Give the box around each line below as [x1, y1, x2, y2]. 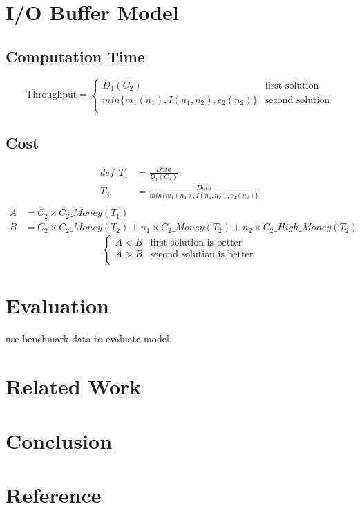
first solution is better [150, 237, 243, 248]
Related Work [6, 372, 142, 400]
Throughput [26, 90, 77, 100]
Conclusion [6, 426, 113, 454]
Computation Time [6, 45, 145, 66]
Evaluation [6, 291, 109, 320]
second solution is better [150, 249, 254, 259]
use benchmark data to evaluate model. [6, 331, 172, 346]
